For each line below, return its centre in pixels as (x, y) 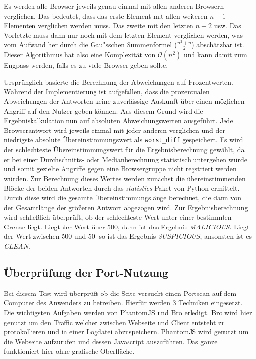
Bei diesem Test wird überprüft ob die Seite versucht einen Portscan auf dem (120, 293)
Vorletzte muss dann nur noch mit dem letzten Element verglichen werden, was (124, 35)
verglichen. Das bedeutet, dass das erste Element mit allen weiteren (106, 16)
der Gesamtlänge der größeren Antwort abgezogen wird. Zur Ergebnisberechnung (126, 207)
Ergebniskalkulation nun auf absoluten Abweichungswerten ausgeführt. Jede (119, 120)
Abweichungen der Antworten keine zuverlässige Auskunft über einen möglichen (124, 101)
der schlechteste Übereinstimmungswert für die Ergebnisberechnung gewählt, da (124, 149)
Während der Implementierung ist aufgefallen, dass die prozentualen (107, 91)
